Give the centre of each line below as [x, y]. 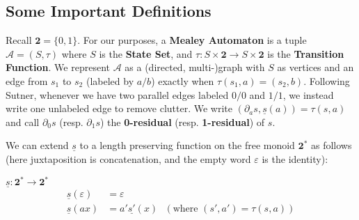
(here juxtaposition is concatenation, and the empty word [128, 158]
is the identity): [295, 158]
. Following [327, 80]
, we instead [308, 94]
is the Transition [306, 53]
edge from [27, 80]
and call [23, 121]
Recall [19, 40]
